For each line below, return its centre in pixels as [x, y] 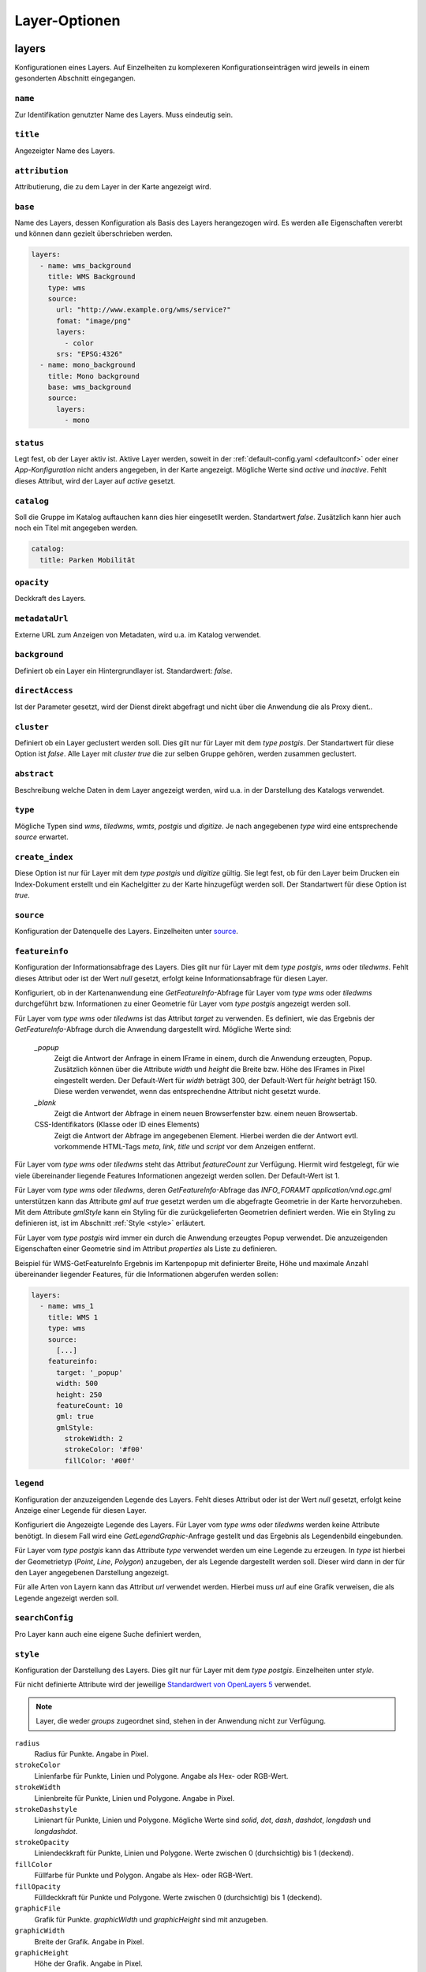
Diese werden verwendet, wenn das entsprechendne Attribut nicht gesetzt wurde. [187, 1092]
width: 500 [77, 1384]
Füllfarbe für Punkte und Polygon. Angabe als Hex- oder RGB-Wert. [144, 1875]
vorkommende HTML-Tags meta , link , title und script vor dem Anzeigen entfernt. [185, 1147]
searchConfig [44, 1618]
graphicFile [37, 1909]
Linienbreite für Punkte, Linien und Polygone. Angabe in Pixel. [135, 1798]
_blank [45, 1102]
